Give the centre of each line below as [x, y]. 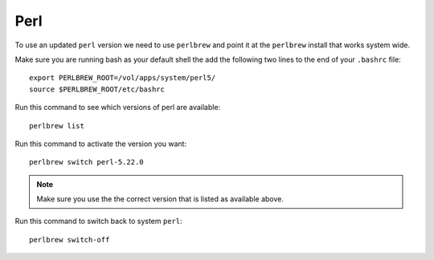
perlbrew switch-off [70, 240]
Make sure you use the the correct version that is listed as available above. [160, 199]
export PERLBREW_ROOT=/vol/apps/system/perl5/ [123, 78]
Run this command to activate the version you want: [101, 144]
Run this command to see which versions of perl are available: [118, 108]
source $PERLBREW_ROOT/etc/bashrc [97, 89]
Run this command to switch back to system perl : [98, 221]
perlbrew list [57, 126]
